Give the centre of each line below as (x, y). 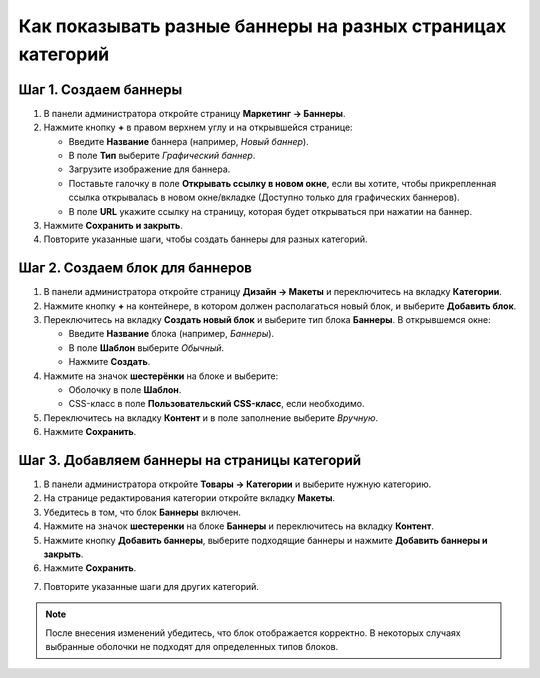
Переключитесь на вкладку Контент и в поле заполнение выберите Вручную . (211, 417)
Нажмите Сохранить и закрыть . (113, 225)
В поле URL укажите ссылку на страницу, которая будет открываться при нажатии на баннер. (270, 211)
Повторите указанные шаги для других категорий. (151, 586)
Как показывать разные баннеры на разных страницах (262, 26)
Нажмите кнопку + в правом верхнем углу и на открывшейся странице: (198, 127)
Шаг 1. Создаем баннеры (100, 89)
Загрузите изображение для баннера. (149, 169)
